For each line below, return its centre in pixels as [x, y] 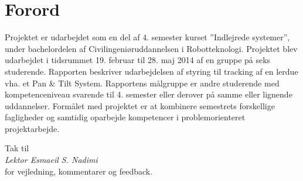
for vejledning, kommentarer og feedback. [79, 171]
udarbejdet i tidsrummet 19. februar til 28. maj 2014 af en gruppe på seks [138, 60]
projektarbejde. [32, 128]
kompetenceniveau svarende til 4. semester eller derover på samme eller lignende [149, 94]
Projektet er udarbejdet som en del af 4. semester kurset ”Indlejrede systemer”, [147, 37]
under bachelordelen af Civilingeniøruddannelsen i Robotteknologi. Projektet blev [151, 48]
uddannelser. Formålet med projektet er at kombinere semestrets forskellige [140, 105]
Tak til [17, 148]
